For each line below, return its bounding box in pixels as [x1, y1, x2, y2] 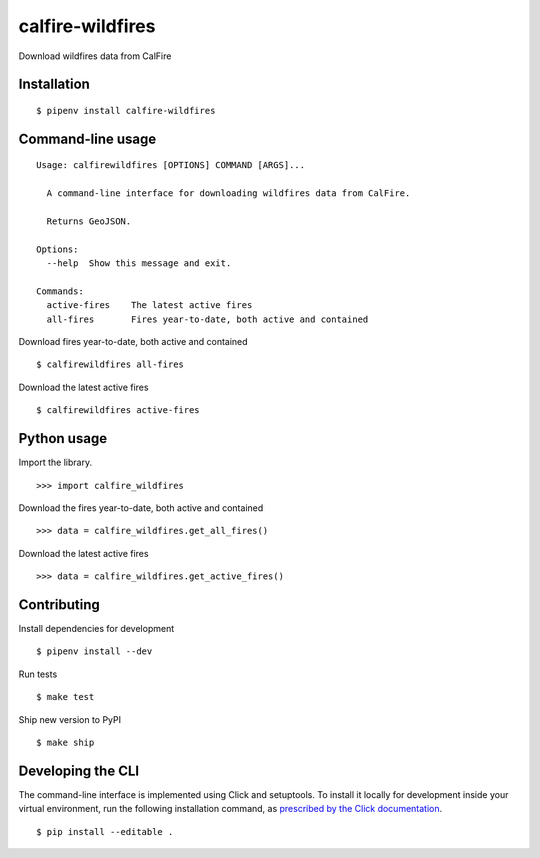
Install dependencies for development [18, 622, 175, 634]
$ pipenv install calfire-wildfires [36, 105, 216, 116]
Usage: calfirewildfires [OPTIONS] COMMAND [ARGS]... [36, 160, 305, 171]
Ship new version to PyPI [18, 713, 122, 725]
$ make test [36, 691, 95, 703]
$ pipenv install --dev [36, 646, 153, 657]
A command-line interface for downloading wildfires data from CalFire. [46, 188, 411, 199]
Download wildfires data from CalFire [18, 50, 172, 62]
